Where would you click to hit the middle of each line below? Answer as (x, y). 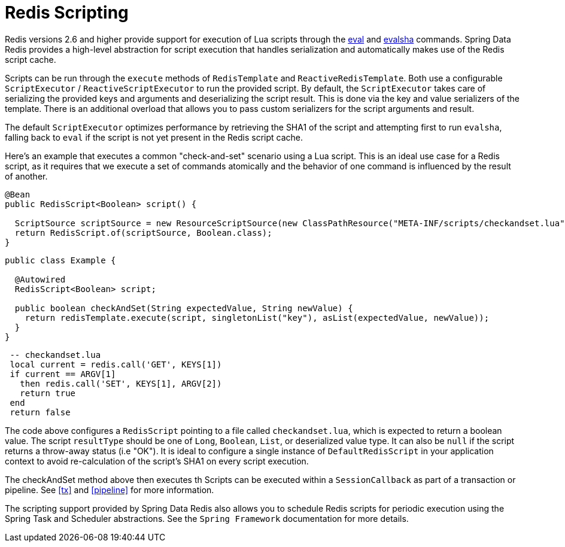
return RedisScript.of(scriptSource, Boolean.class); (143, 233)
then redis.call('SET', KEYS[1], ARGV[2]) (121, 383)
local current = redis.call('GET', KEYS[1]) (116, 364)
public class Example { (60, 260)
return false (40, 412)
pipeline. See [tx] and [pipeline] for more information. (110, 490)
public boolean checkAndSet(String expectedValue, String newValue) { (184, 308)
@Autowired (40, 279)
